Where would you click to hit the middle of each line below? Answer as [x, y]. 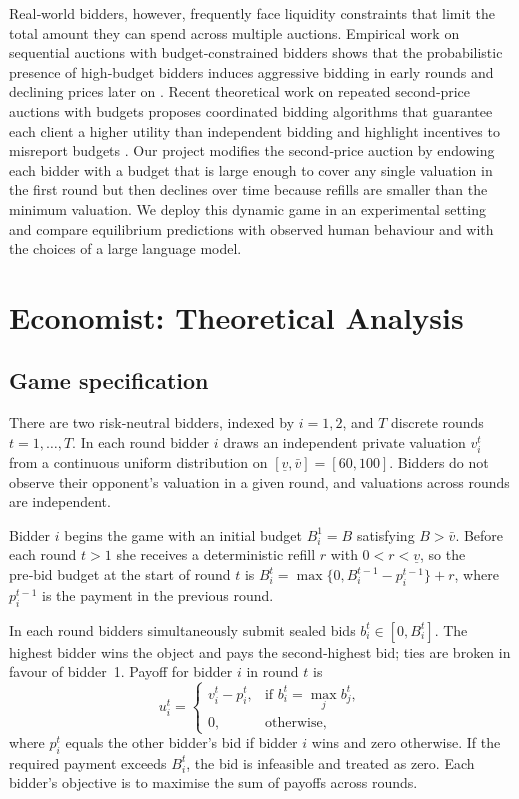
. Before [479, 534]
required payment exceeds [88, 762]
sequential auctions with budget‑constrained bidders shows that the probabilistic [256, 52]
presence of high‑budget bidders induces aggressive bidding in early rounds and [251, 71]
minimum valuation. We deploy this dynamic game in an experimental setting [247, 208]
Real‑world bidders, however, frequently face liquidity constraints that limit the [252, 13]
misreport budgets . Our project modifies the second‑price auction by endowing [252, 150]
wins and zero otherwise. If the [406, 742]
